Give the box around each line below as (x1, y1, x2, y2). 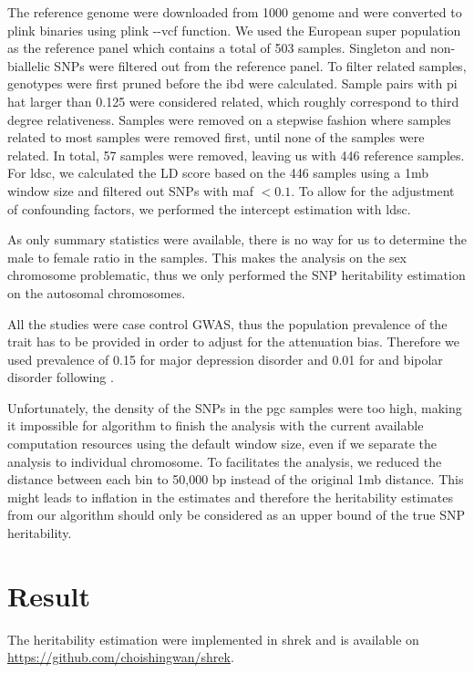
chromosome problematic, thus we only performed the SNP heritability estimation (7, 265, 466, 285)
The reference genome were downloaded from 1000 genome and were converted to (7, 3, 462, 21)
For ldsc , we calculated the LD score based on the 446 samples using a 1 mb (7, 163, 428, 182)
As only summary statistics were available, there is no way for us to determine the (7, 230, 467, 249)
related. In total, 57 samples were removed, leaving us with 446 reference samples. (7, 145, 465, 164)
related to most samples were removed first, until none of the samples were (7, 128, 425, 147)
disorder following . (7, 368, 114, 387)
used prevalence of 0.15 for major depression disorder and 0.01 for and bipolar (7, 349, 443, 368)
